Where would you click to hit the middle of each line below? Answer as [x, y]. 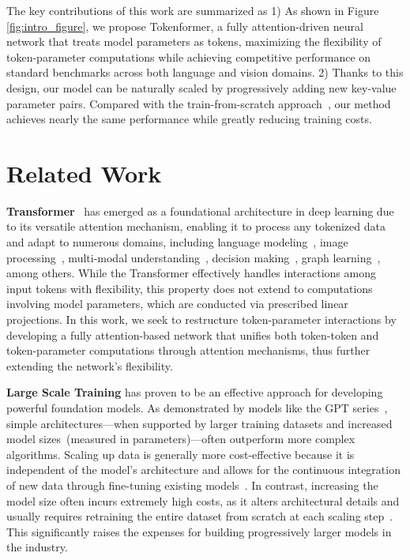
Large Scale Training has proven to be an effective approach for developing [195, 392]
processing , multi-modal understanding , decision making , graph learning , [194, 257]
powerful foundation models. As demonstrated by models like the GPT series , [197, 408]
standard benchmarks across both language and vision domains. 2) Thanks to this [205, 72]
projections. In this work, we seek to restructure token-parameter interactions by [201, 319]
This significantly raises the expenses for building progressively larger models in [199, 531]
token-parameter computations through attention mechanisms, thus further [188, 350]
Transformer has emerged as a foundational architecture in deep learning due [200, 210]
